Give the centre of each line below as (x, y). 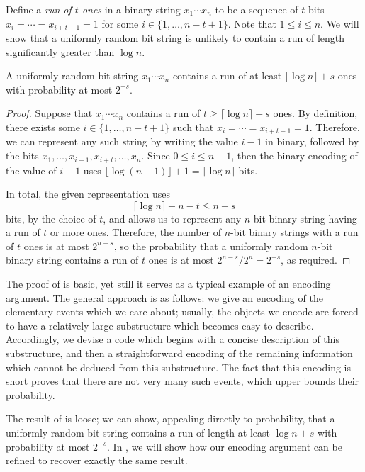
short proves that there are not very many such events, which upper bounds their (182, 381)
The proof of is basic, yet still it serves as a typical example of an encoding (168, 284)
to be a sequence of (257, 9)
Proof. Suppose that (49, 113)
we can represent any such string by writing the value (122, 141)
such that (193, 127)
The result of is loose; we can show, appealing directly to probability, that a (170, 418)
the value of (31, 170)
